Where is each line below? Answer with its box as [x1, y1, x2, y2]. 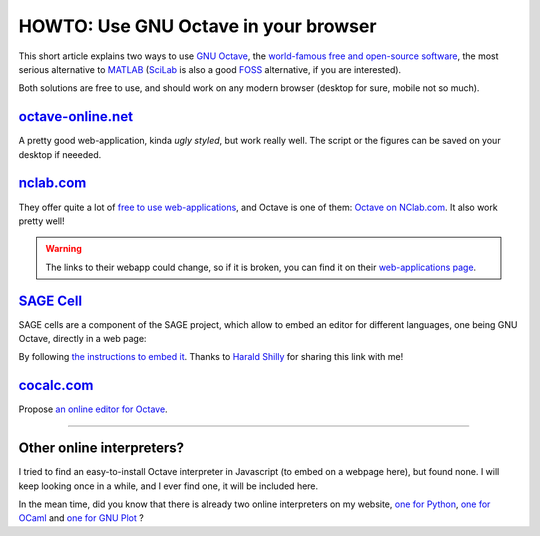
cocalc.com [18, 377, 94, 394]
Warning [45, 243, 82, 255]
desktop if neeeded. [18, 148, 102, 160]
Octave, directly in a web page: [18, 333, 147, 344]
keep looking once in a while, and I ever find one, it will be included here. [18, 480, 319, 492]
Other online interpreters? [18, 440, 185, 457]
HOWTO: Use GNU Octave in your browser [18, 15, 377, 37]
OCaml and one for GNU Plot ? [18, 512, 144, 524]
